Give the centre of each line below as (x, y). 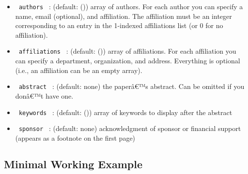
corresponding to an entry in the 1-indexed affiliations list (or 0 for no (119, 25)
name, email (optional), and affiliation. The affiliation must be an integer (124, 16)
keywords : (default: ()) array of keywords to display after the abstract (125, 112)
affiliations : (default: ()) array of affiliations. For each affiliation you (127, 51)
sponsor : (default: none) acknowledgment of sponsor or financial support (130, 128)
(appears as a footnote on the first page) (75, 138)
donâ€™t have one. (44, 95)
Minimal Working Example (73, 164)
